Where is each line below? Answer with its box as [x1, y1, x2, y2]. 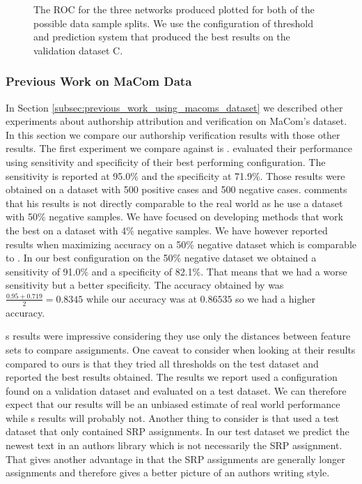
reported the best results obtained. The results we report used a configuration [6, 370, 338, 384]
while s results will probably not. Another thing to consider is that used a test [6, 410, 340, 425]
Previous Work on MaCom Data [6, 73, 192, 90]
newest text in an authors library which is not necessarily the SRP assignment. [6, 438, 343, 453]
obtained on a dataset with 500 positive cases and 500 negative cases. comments [6, 182, 347, 197]
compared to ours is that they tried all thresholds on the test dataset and [6, 356, 319, 370]
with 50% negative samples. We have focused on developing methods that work [6, 209, 343, 224]
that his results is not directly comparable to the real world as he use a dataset [6, 195, 343, 210]
